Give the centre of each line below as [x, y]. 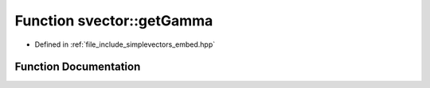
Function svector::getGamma [114, 21]
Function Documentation [78, 67]
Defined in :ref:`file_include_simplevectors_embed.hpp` [125, 44]
